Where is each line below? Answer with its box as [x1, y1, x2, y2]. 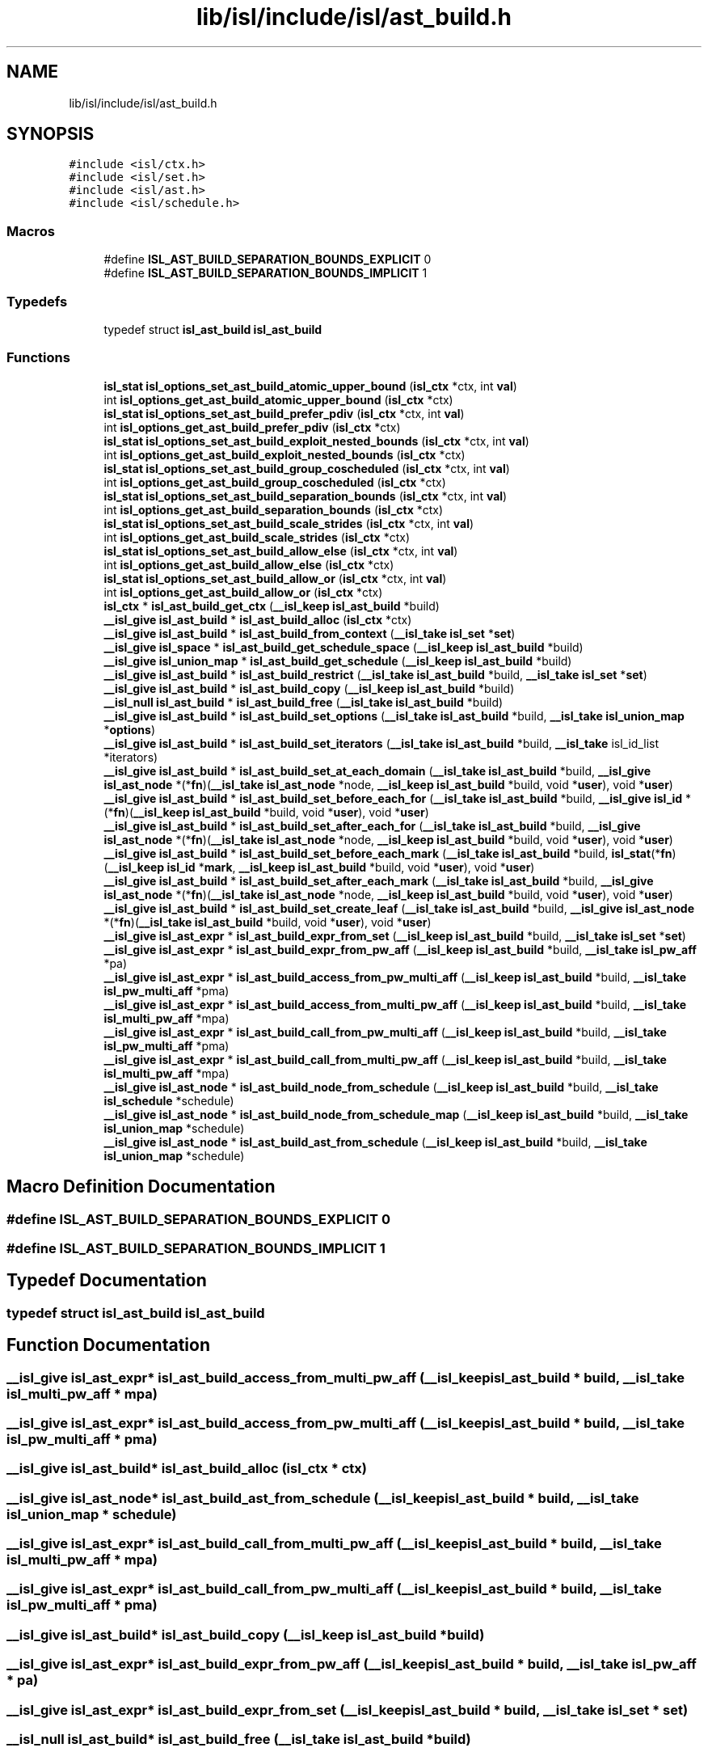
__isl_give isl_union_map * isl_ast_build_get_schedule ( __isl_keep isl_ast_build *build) [103, 653, 572, 668]
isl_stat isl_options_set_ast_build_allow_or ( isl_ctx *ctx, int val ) [103, 571, 447, 585]
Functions [6, 349, 70, 366]
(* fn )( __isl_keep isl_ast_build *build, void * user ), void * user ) [103, 804, 429, 819]
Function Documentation [6, 1335, 210, 1356]
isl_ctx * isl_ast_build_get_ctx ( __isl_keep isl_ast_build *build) [103, 598, 440, 613]
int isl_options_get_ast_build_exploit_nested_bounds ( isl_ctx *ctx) [103, 447, 466, 462]
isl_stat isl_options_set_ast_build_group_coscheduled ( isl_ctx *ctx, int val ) [103, 461, 510, 475]
